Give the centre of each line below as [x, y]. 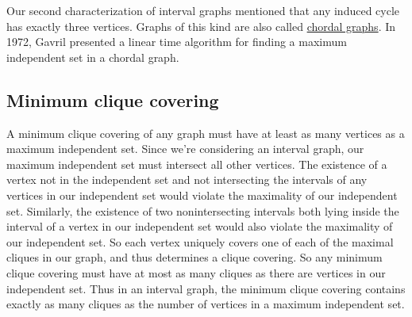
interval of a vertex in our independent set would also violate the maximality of [200, 226]
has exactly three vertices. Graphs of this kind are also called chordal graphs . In [201, 26]
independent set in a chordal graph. [93, 57]
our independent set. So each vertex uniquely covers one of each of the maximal [200, 241]
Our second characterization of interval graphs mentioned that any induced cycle [203, 10]
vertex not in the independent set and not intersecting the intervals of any [187, 180]
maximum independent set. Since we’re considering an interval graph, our [185, 149]
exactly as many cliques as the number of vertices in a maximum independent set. [206, 304]
